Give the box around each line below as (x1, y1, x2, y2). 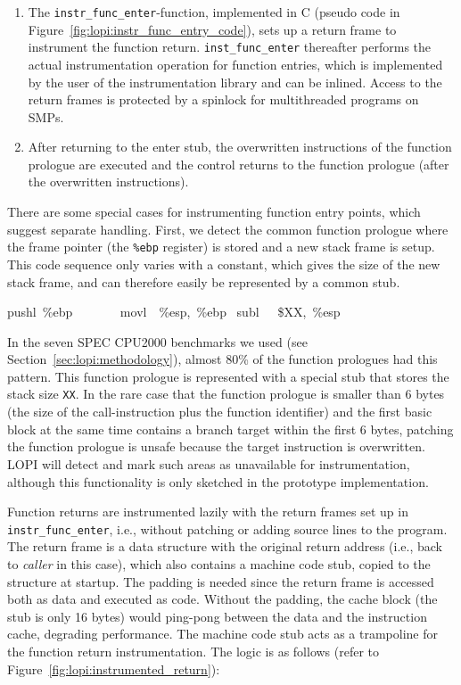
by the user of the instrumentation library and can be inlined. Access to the (28, 72, 442, 91)
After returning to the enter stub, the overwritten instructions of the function (28, 137, 452, 156)
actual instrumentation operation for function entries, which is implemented (28, 54, 443, 73)
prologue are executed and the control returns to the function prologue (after (28, 154, 449, 173)
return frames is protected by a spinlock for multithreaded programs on (28, 90, 419, 109)
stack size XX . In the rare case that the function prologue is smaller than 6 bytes (7, 384, 445, 403)
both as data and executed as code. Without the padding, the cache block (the (7, 590, 438, 608)
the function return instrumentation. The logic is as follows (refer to (7, 641, 380, 660)
